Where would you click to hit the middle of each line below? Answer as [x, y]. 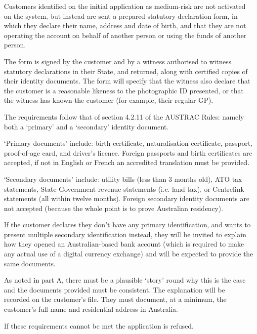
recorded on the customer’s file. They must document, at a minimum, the [115, 299]
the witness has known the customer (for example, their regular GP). [109, 100]
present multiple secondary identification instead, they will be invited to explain [125, 234]
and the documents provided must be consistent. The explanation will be [115, 289]
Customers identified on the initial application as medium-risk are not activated [125, 6]
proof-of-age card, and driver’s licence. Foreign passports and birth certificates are [128, 152]
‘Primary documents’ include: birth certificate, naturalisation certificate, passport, [128, 143]
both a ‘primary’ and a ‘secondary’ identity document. [86, 126]
